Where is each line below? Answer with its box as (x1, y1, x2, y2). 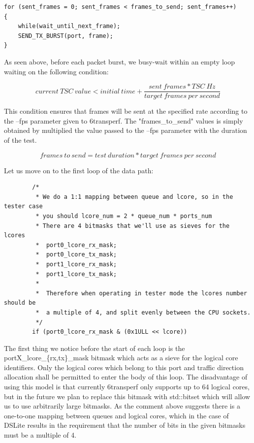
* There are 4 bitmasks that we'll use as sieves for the (35, 222, 230, 229)
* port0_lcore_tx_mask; (35, 251, 117, 258)
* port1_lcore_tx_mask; (35, 270, 117, 278)
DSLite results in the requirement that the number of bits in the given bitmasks (4, 420, 246, 430)
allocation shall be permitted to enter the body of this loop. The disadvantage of (4, 372, 248, 382)
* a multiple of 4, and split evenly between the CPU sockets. (35, 309, 251, 316)
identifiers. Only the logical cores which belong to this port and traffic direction (4, 362, 244, 372)
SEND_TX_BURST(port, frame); (18, 32, 113, 39)
